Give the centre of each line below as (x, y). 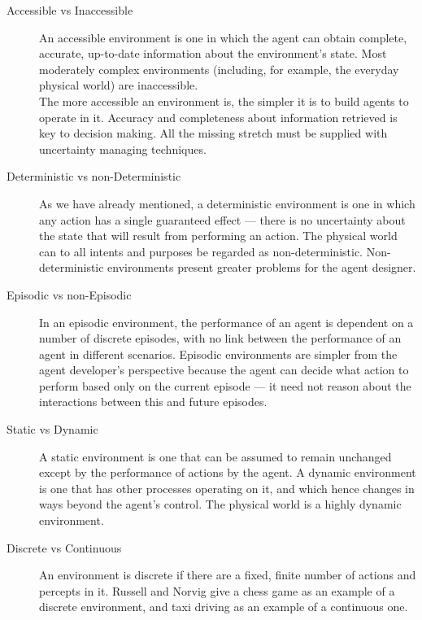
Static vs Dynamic (52, 429)
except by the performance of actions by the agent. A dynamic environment (228, 472)
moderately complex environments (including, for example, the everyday (219, 69)
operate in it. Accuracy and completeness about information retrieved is (218, 117)
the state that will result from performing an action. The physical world (218, 236)
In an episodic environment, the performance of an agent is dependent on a (226, 322)
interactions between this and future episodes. (153, 402)
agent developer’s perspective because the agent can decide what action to (224, 370)
